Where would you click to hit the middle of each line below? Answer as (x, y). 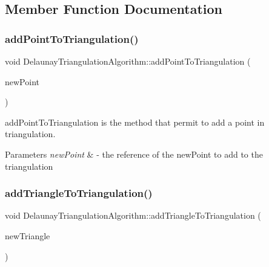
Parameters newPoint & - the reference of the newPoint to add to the (134, 154)
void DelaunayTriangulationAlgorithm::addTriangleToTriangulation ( (133, 215)
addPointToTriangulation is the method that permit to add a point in (135, 122)
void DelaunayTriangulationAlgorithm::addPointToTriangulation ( (128, 61)
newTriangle (28, 235)
